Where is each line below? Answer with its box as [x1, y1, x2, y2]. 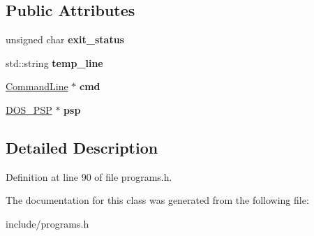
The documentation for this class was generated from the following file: [6, 193, 309, 207]
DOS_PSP [6, 102, 52, 117]
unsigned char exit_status [6, 32, 124, 47]
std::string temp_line [6, 55, 103, 70]
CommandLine [6, 79, 68, 94]
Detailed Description [6, 136, 158, 158]
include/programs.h [6, 216, 89, 230]
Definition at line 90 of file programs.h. [6, 169, 172, 184]
